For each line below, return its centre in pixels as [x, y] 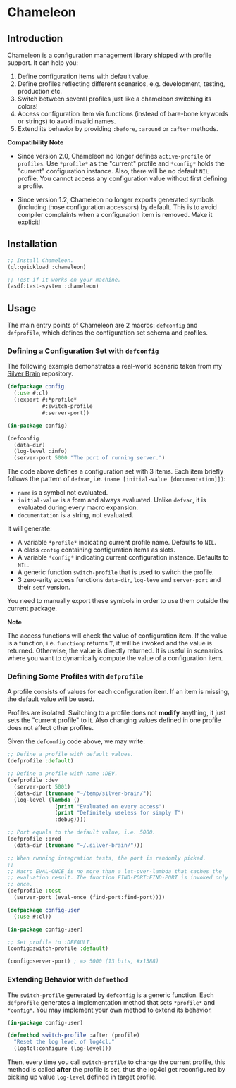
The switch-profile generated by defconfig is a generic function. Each [111, 995]
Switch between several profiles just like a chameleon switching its [114, 99]
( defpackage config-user [44, 910]
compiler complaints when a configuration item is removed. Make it [115, 215]
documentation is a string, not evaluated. [75, 515]
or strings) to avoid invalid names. [67, 121]
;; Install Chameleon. [41, 260]
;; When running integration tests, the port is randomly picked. [107, 858]
